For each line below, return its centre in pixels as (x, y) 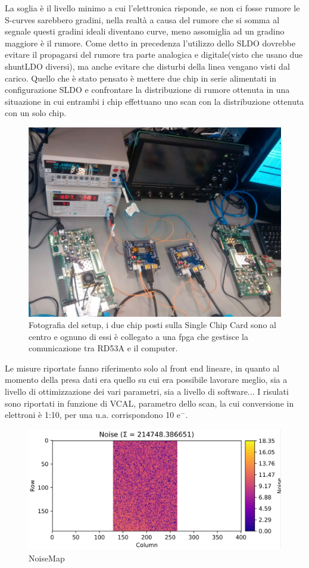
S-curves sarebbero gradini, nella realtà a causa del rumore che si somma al (142, 19)
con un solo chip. (36, 113)
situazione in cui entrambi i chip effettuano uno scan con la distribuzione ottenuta (154, 101)
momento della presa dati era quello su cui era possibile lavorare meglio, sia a (146, 380)
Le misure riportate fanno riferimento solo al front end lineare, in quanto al (142, 368)
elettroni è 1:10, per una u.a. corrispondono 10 (90, 415)
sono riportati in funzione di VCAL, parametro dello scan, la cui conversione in (149, 403)
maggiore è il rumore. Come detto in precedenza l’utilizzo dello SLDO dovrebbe (150, 43)
